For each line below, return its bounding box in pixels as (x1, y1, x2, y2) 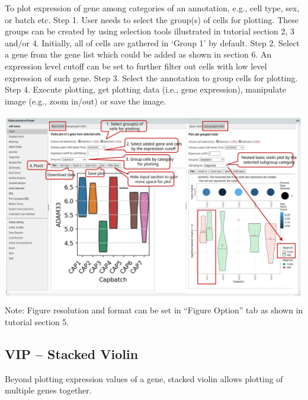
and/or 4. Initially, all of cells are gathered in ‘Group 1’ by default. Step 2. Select (5, 36, 300, 49)
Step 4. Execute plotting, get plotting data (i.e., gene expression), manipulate (5, 83, 286, 96)
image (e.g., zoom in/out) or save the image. (5, 94, 166, 107)
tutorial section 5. (5, 316, 69, 328)
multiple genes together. (5, 384, 92, 396)
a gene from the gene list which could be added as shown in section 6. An (5, 48, 272, 61)
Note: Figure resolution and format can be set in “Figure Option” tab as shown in (5, 304, 303, 316)
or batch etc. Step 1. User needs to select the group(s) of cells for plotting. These (5, 13, 299, 26)
